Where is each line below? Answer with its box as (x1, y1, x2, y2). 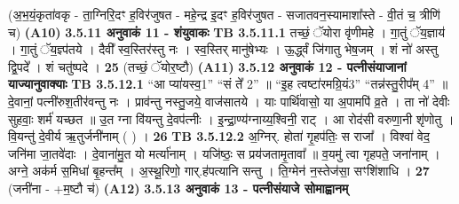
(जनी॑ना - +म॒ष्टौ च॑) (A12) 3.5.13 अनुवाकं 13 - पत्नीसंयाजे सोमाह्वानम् (8, 178, 349, 197)
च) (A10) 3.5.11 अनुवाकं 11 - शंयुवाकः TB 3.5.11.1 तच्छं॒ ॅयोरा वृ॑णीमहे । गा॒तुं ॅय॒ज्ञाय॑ (8, 22, 446, 41)
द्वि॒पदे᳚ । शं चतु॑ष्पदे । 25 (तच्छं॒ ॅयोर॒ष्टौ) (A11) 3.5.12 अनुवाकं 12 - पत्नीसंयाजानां (8, 57, 407, 75)
